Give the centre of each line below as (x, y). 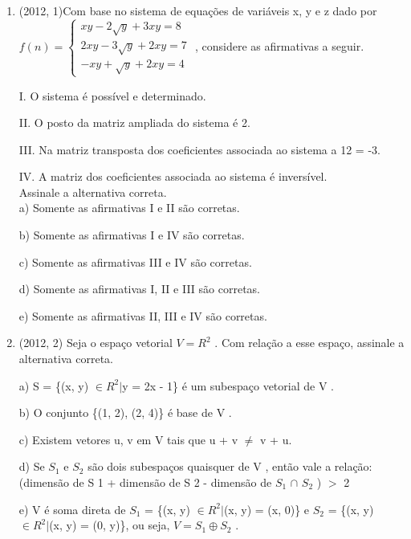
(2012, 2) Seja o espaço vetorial (96, 343)
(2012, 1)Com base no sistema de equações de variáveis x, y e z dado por (198, 10)
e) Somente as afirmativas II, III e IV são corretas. (143, 315)
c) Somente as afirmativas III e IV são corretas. (135, 261)
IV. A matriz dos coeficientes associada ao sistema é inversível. (173, 176)
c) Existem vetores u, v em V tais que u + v (128, 439)
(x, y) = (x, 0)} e (267, 509)
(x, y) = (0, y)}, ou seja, (110, 525)
